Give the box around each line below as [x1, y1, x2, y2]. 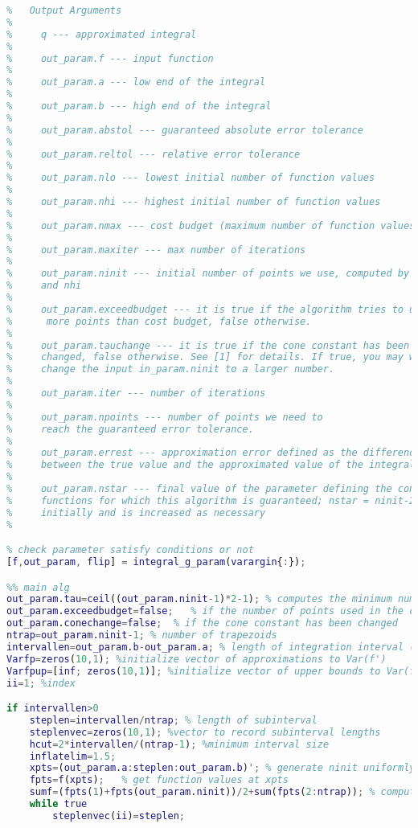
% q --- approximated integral [6, 28, 197, 40]
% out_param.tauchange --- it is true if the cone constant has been [6, 339, 410, 351]
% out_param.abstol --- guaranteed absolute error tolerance [6, 124, 363, 136]
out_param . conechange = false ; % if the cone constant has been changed [6, 617, 398, 629]
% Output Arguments [6, 5, 122, 16]
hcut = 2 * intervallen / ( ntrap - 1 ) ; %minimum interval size [29, 738, 330, 750]
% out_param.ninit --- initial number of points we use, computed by [6, 268, 410, 280]
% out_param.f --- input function [6, 52, 214, 64]
